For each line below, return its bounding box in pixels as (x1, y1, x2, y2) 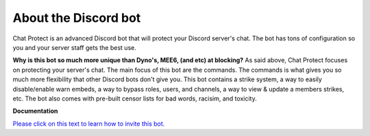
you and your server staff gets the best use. (12, 43, 136, 51)
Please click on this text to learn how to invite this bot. (12, 120, 165, 128)
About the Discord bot (12, 10, 141, 25)
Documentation (12, 107, 58, 115)
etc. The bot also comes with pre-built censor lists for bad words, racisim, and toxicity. (12, 94, 257, 103)
